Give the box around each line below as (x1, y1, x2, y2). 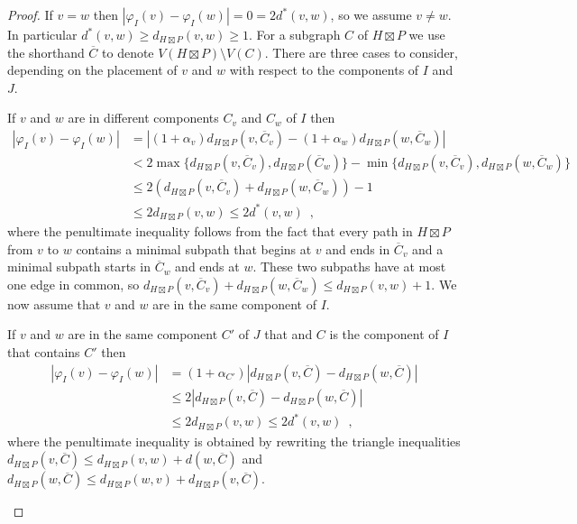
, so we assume (330, 5, 412, 23)
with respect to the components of (229, 60, 419, 79)
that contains (7, 343, 80, 362)
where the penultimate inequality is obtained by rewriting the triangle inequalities (7, 431, 461, 450)
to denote (102, 42, 154, 61)
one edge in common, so (7, 274, 140, 293)
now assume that (7, 294, 101, 313)
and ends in (325, 239, 390, 258)
